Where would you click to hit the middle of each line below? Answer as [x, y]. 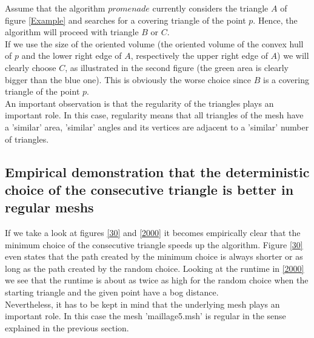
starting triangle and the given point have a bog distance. [112, 292]
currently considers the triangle [210, 8]
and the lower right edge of [72, 56]
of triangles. [27, 139]
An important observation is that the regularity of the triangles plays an [139, 103]
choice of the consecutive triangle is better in [149, 189]
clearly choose [31, 67]
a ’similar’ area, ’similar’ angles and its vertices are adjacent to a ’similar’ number [157, 127]
